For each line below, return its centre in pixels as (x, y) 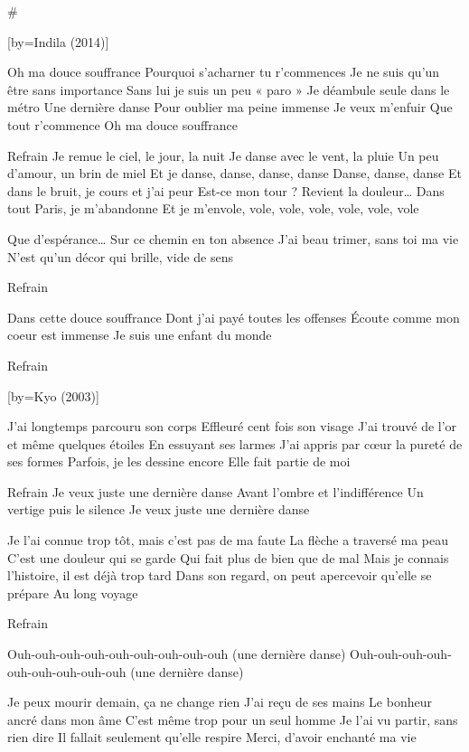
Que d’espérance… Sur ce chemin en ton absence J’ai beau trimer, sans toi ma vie (233, 238)
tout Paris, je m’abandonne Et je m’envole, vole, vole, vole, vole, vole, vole (213, 208)
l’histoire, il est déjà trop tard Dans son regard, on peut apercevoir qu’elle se (220, 575)
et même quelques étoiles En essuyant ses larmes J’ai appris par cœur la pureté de (235, 443)
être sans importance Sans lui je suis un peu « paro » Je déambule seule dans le (229, 89)
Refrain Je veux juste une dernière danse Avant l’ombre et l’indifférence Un (216, 491)
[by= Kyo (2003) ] (53, 395)
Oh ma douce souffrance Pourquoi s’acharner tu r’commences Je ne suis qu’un (224, 72)
